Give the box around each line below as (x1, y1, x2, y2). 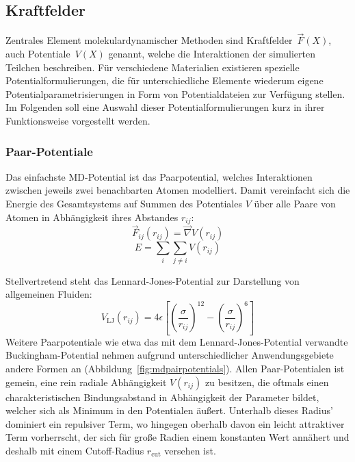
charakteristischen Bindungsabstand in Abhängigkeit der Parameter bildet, (5, 389, 319, 404)
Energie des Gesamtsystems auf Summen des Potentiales (5, 196, 242, 210)
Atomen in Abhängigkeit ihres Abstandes (5, 209, 179, 224)
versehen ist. (164, 443, 216, 457)
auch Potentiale (5, 47, 70, 61)
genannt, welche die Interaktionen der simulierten (108, 47, 315, 61)
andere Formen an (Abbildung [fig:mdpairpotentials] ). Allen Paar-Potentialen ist (5, 361, 345, 375)
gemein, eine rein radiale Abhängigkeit (5, 374, 167, 389)
